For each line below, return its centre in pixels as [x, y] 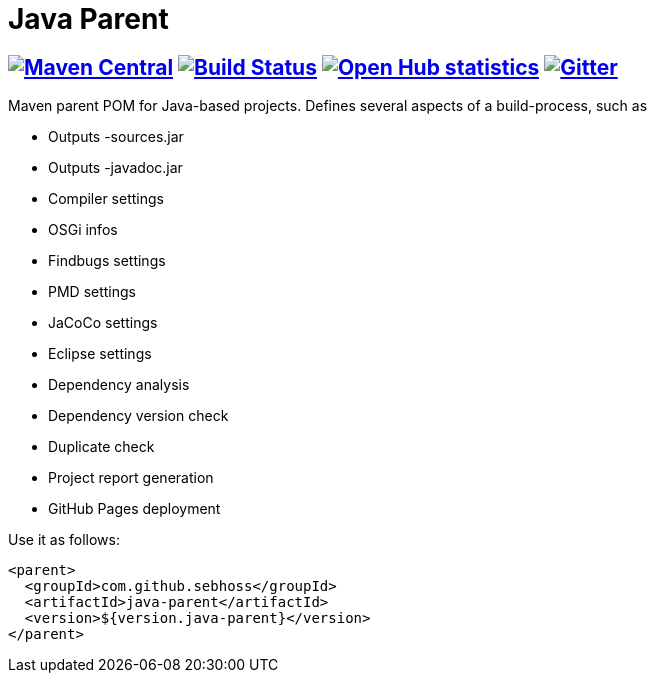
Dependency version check [138, 416]
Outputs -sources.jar [116, 137]
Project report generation [131, 478]
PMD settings [92, 292]
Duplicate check [101, 447]
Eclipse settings [100, 354]
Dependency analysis [119, 385]
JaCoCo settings [103, 323]
